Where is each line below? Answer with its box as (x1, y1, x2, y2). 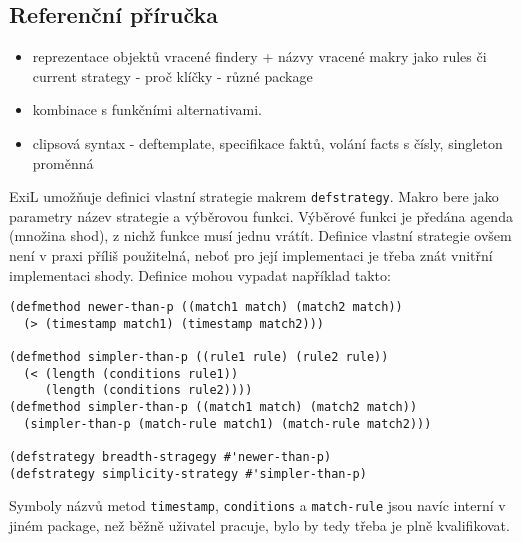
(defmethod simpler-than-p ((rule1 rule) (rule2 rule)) (9, 350, 389, 365)
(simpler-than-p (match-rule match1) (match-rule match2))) (23, 416, 432, 431)
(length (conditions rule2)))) (44, 383, 253, 398)
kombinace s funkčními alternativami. (32, 99, 262, 120)
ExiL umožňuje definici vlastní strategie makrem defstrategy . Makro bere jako (9, 186, 499, 207)
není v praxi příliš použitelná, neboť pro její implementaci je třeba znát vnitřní (9, 245, 493, 266)
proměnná (32, 152, 94, 173)
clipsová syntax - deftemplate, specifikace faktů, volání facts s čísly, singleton (32, 132, 503, 153)
